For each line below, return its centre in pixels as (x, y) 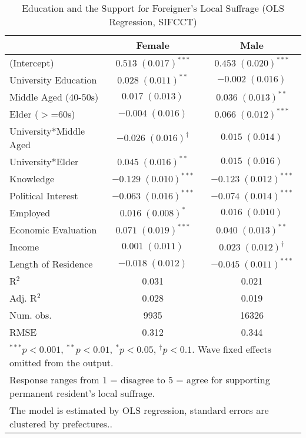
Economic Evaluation (53, 230)
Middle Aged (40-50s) (54, 97)
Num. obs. (31, 315)
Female (153, 45)
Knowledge (32, 178)
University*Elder (44, 161)
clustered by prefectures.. (61, 424)
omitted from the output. (61, 362)
